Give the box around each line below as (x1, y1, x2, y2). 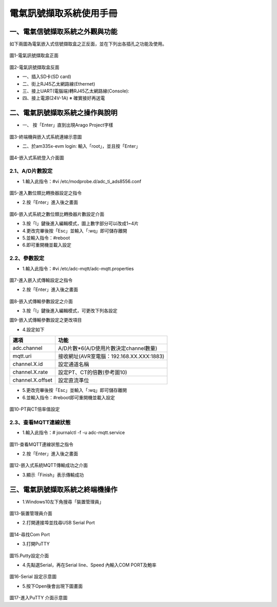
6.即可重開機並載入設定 (22, 242, 72, 248)
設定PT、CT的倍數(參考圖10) (58, 369, 128, 376)
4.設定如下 (22, 326, 45, 332)
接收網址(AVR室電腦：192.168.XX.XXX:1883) (58, 353, 165, 360)
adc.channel (12, 344, 43, 351)
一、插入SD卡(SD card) (22, 73, 71, 80)
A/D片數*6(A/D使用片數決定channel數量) (58, 345, 157, 352)
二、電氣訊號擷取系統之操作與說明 (9, 108, 117, 118)
